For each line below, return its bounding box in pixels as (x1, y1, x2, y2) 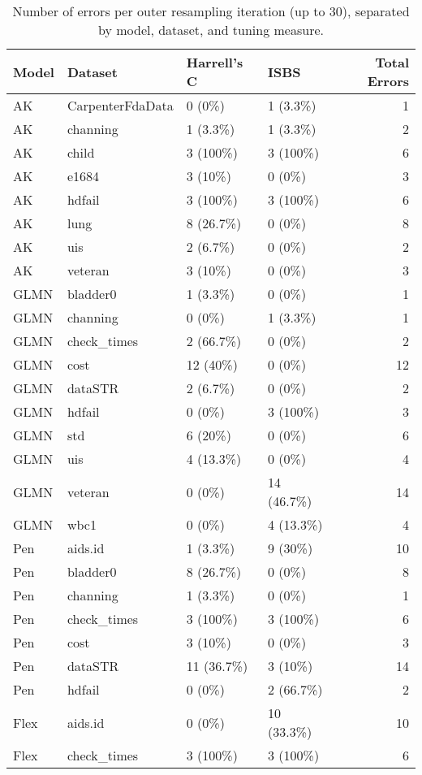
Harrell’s (186, 53, 243, 71)
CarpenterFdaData (67, 96, 174, 115)
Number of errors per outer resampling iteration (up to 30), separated (12, 2, 410, 20)
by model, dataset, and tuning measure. (97, 20, 325, 39)
